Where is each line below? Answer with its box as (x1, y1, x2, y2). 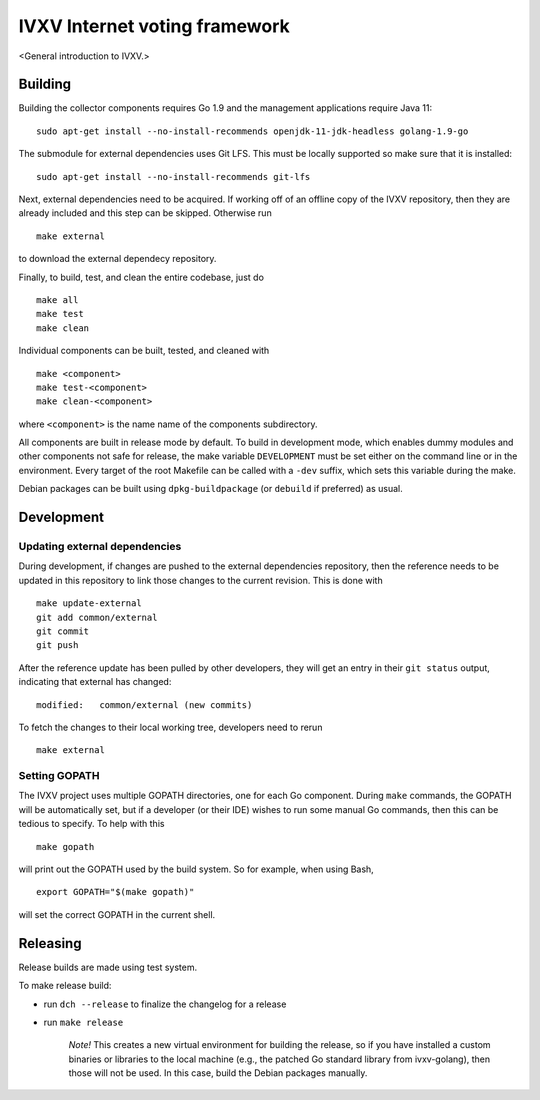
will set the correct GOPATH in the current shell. (18, 908, 216, 920)
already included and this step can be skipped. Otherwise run (18, 207, 272, 219)
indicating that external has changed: (18, 676, 172, 688)
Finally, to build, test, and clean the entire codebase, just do (18, 271, 265, 283)
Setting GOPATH (18, 769, 100, 783)
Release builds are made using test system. (18, 961, 198, 973)
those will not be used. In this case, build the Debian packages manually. (68, 1067, 368, 1079)
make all (36, 294, 79, 305)
